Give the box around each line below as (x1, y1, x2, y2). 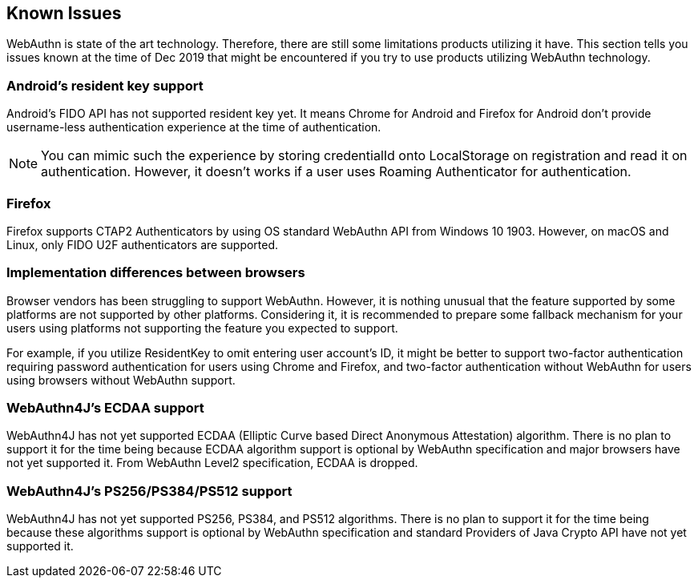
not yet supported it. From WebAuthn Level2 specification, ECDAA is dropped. (6, 456, 418, 470)
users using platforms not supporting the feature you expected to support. (6, 320, 398, 335)
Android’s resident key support (6, 77, 204, 94)
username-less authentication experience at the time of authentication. (6, 120, 381, 135)
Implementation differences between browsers (6, 264, 305, 281)
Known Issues (6, 3, 122, 23)
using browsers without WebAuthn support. (6, 373, 236, 387)
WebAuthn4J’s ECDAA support (6, 400, 204, 417)
